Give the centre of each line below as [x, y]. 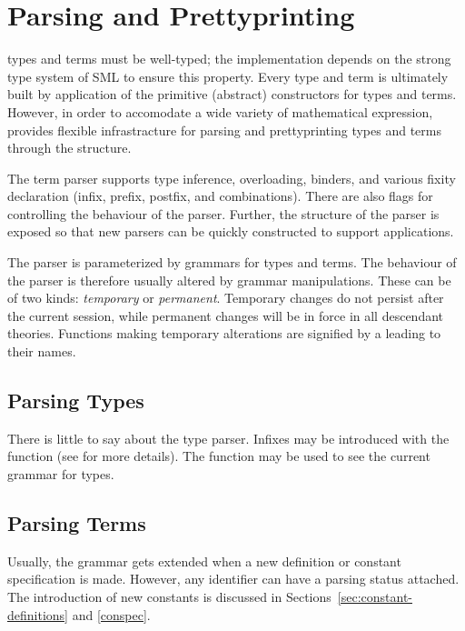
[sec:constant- [375, 596]
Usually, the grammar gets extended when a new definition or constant [204, 561]
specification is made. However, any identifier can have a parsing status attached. [233, 579]
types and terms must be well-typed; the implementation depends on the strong [229, 59]
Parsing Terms [77, 523]
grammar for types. [61, 474]
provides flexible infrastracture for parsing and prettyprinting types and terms [224, 130]
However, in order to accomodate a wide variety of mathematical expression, [220, 111]
